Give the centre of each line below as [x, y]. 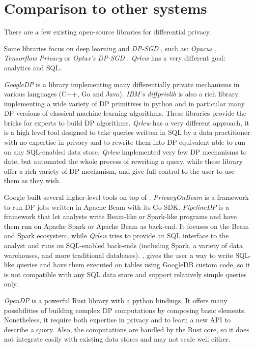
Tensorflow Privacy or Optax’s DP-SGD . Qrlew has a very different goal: [115, 58]
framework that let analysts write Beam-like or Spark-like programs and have [120, 216]
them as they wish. [32, 180]
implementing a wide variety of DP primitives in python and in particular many [124, 103]
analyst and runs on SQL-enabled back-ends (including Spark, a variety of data [123, 245]
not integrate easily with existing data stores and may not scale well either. [117, 339]
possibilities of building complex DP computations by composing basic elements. [125, 310]
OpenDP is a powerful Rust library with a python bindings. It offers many [116, 300]
